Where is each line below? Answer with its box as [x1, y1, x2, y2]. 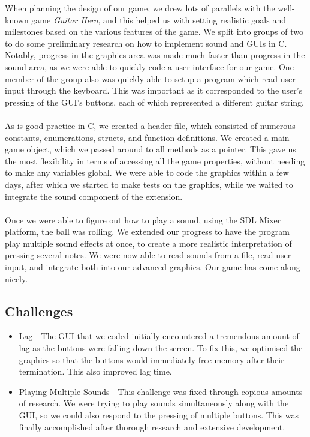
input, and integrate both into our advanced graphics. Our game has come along [5, 261, 300, 273]
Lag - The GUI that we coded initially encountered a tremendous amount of [19, 330, 299, 342]
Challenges [5, 301, 73, 320]
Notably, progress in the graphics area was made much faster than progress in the [5, 49, 305, 61]
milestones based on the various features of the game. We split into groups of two [5, 25, 304, 38]
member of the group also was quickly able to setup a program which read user [5, 72, 296, 85]
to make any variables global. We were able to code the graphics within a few [5, 166, 289, 179]
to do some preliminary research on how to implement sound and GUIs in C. [5, 37, 287, 49]
